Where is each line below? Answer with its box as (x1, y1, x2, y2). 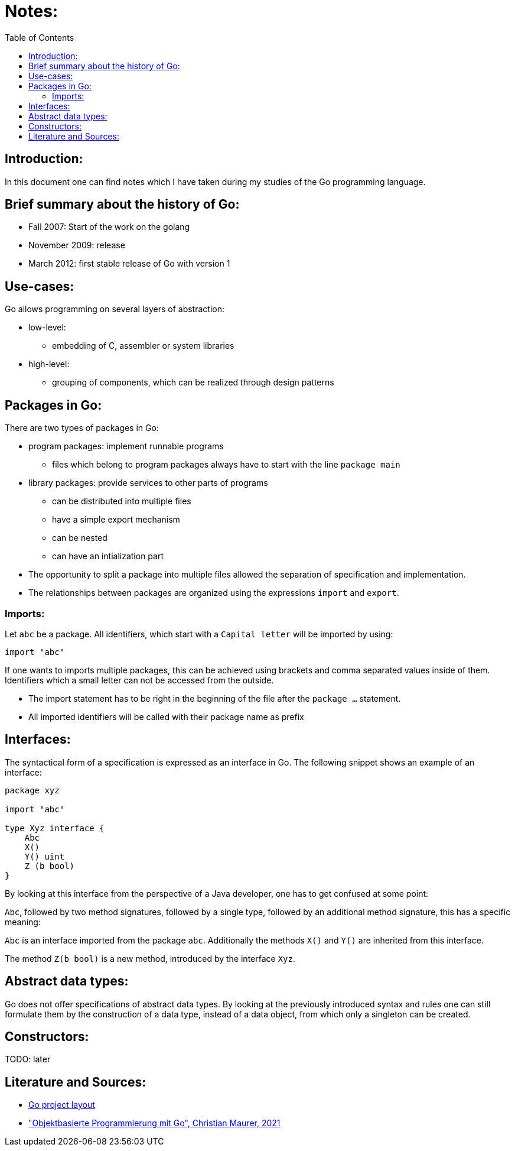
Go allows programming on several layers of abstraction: (5, 304, 224, 315)
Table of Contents (5, 32, 74, 43)
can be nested (52, 533, 107, 543)
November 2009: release (28, 240, 125, 251)
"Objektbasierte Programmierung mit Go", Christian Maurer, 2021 (28, 1118, 281, 1129)
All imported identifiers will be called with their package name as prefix (28, 711, 304, 722)
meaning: (5, 916, 41, 927)
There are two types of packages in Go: (5, 423, 159, 433)
